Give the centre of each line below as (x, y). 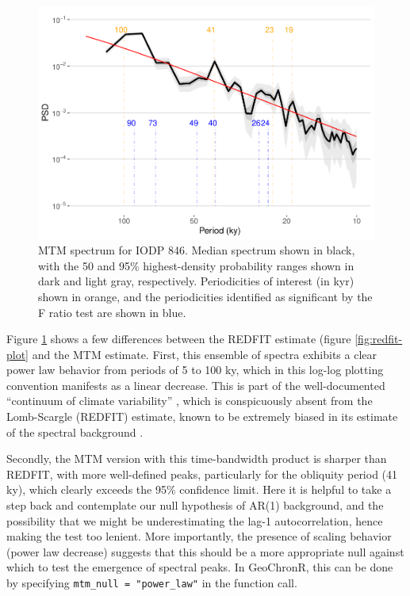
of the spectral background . (75, 432)
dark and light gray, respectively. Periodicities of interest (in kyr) (196, 281)
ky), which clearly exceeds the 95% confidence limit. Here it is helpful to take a (199, 489)
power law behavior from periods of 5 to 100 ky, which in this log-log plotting (195, 370)
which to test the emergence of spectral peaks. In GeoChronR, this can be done (200, 567)
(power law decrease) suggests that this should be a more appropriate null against (205, 551)
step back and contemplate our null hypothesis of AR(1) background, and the (195, 505)
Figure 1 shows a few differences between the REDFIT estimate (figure (179, 339)
